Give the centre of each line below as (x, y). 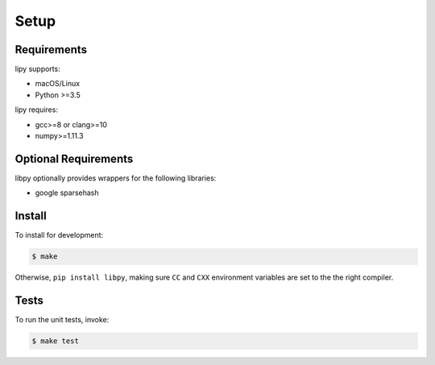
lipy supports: (37, 69)
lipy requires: (36, 110)
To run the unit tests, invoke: (62, 320)
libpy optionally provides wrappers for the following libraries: (116, 178)
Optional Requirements (74, 158)
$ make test (56, 341)
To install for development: (59, 235)
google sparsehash (67, 193)
